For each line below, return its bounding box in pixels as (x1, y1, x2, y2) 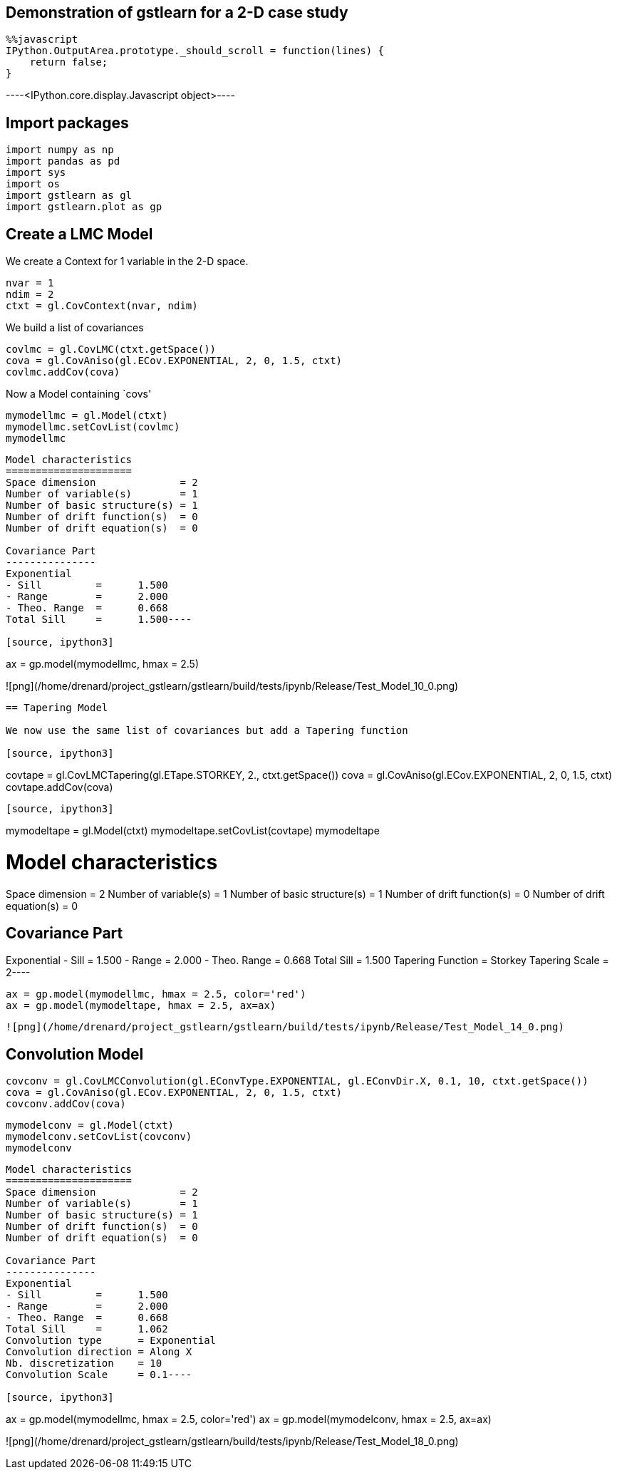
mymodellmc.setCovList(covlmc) (6, 421, 180, 433)
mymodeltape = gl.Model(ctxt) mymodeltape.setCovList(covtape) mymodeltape (6, 824, 380, 837)
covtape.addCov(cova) (6, 781, 113, 794)
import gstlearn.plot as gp (6, 201, 162, 213)
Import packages (6, 113, 129, 132)
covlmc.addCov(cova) (6, 366, 120, 378)
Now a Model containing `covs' (6, 388, 152, 400)
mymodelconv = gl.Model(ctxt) (6, 1119, 175, 1132)
